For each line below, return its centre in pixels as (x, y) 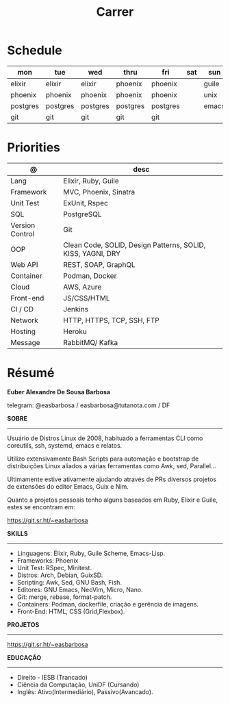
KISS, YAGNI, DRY (92, 253)
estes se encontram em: (41, 507)
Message (25, 342)
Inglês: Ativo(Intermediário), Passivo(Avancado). (85, 691)
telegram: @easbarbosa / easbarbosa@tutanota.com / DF (89, 405)
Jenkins (76, 309)
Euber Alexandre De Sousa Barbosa (59, 392)
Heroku (75, 331)
